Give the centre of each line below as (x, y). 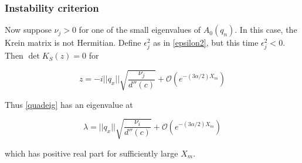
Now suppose (28, 30)
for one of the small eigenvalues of (140, 30)
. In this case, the (266, 30)
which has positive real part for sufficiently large (91, 153)
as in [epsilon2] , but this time (206, 43)
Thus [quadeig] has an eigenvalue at (69, 104)
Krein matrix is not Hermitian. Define (73, 43)
